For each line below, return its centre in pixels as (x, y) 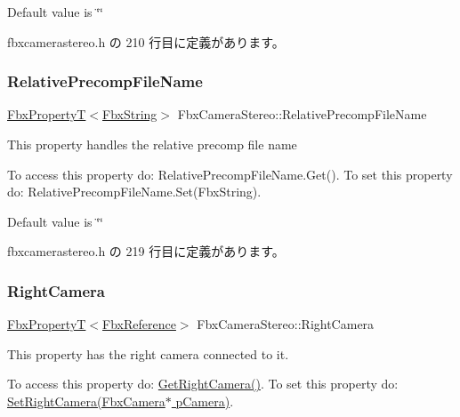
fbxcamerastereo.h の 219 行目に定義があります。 (146, 251)
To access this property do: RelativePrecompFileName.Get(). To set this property (230, 174)
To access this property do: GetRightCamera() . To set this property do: (203, 384)
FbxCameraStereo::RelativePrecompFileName (302, 114)
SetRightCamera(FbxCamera (86, 401)
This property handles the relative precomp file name (152, 144)
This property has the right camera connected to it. (148, 353)
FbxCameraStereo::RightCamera (286, 324)
